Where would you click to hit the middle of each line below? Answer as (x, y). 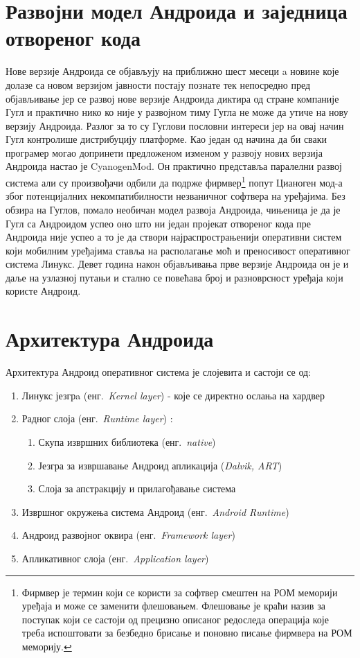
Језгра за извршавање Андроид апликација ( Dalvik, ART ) (160, 465)
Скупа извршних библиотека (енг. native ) (127, 441)
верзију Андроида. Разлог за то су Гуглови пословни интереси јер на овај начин (175, 125)
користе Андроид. (43, 291)
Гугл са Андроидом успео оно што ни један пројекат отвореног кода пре (159, 223)
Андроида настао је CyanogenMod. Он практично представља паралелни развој (174, 166)
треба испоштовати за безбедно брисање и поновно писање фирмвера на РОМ (187, 633)
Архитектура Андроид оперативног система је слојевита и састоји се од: (159, 372)
